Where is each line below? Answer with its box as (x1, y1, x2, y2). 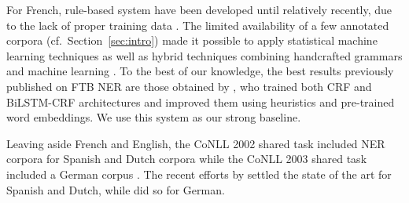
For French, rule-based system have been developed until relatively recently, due (6, 2, 392, 17)
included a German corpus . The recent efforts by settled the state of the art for (6, 165, 392, 182)
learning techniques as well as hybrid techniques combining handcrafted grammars (6, 47, 403, 63)
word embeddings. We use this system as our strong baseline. (6, 109, 301, 125)
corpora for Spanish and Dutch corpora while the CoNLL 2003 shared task (6, 150, 367, 167)
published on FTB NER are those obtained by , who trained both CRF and (6, 78, 372, 94)
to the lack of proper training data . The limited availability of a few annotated (6, 16, 389, 33)
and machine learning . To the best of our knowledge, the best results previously (6, 63, 394, 79)
